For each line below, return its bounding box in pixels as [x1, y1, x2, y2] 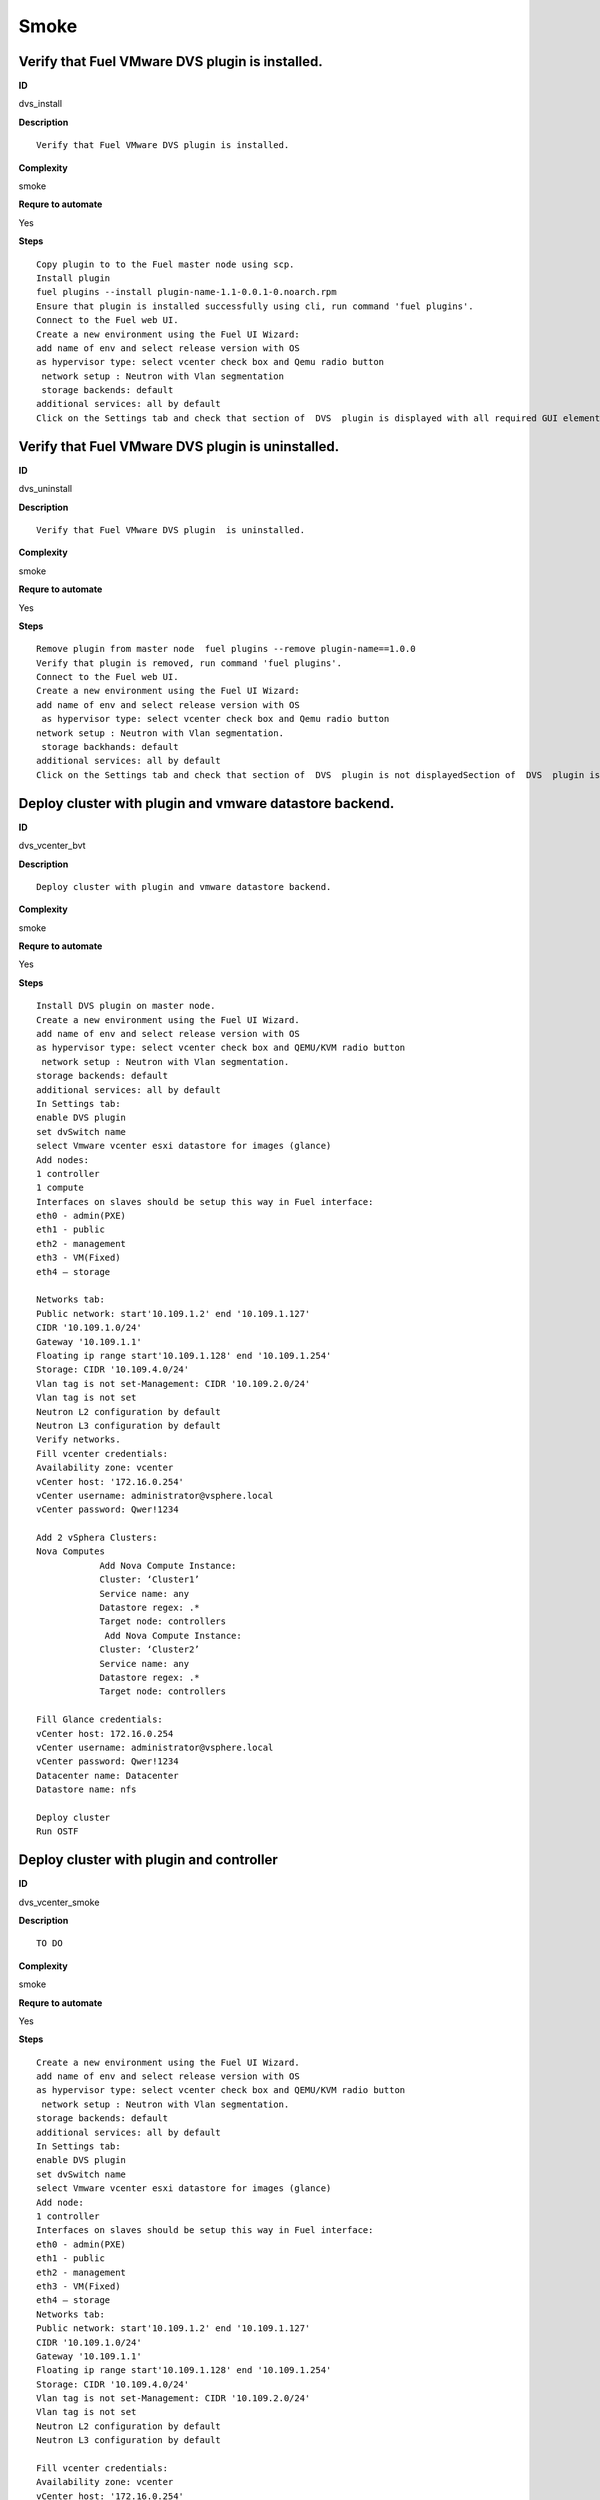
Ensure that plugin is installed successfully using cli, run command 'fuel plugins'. [36, 300, 474, 312]
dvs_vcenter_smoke [18, 1896, 100, 1908]
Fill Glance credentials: [36, 1714, 164, 1725]
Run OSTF [36, 1826, 79, 1837]
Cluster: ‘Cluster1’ [99, 1574, 200, 1585]
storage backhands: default [41, 741, 179, 753]
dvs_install [18, 98, 63, 110]
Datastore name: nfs [36, 1784, 137, 1795]
